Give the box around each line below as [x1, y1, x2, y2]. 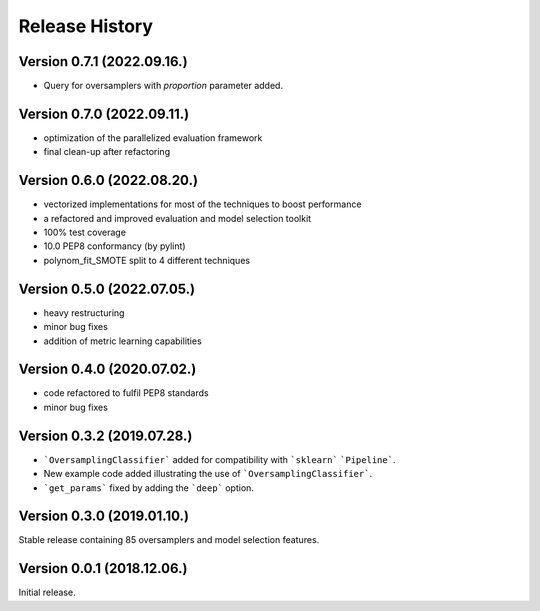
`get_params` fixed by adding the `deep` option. [43, 481, 255, 494]
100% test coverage [43, 226, 127, 239]
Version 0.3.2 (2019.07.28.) [18, 427, 193, 444]
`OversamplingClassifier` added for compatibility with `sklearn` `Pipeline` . [43, 453, 396, 465]
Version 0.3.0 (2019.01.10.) [18, 508, 190, 525]
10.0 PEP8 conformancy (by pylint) [43, 240, 186, 252]
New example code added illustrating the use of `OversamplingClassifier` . [43, 468, 373, 480]
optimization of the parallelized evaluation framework [43, 131, 263, 144]
